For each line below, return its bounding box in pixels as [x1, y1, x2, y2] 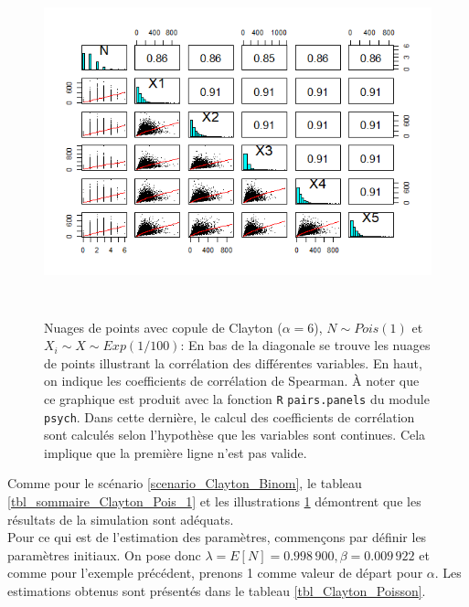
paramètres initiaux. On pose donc [7, 545, 201, 564]
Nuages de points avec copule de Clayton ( [44, 317, 282, 336]
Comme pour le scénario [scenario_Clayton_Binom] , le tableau [7, 474, 362, 493]
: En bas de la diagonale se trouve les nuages [180, 335, 431, 355]
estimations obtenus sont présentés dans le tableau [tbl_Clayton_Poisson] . [7, 580, 426, 600]
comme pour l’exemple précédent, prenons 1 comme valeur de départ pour [7, 563, 423, 582]
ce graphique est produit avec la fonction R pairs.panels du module [44, 389, 430, 408]
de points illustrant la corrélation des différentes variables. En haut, [44, 353, 422, 372]
